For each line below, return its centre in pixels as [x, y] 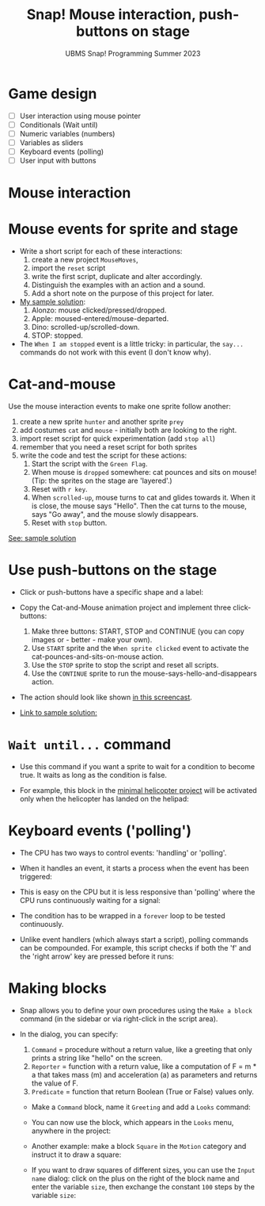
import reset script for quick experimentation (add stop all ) [117, 438]
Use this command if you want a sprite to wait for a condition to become [137, 766]
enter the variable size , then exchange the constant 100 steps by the [143, 1186]
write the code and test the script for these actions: [103, 456]
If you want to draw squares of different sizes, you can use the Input [143, 1170]
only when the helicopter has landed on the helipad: [104, 799]
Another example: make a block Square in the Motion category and [139, 1146]
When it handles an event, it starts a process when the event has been [134, 868]
